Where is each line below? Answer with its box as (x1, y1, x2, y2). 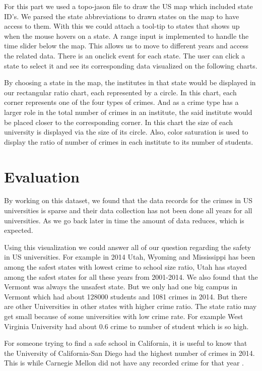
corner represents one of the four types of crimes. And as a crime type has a (4, 97, 239, 107)
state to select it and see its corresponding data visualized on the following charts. (4, 60, 257, 71)
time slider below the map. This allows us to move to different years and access (4, 40, 249, 51)
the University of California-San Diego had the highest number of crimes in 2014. (4, 347, 255, 358)
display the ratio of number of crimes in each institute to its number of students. (4, 136, 253, 147)
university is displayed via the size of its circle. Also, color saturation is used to (4, 127, 248, 137)
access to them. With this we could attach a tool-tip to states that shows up (4, 21, 240, 31)
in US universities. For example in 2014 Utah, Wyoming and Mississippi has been (4, 252, 255, 262)
